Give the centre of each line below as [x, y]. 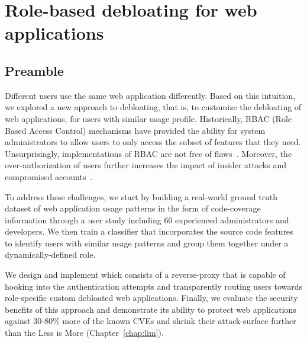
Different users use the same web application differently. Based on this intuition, [150, 95]
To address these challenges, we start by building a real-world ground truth [141, 196]
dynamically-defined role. [50, 254]
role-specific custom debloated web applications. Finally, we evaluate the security [151, 298]
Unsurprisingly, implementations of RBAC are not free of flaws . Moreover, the [148, 153]
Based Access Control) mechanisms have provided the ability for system [135, 130]
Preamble [34, 70]
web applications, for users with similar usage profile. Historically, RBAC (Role [148, 118]
